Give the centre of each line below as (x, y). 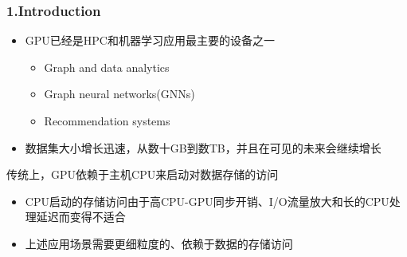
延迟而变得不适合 (81, 217)
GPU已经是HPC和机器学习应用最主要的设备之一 (150, 40)
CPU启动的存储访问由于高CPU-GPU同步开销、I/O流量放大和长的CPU (207, 201)
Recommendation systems (107, 121)
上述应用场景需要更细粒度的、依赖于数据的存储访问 (159, 243)
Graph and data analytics (107, 67)
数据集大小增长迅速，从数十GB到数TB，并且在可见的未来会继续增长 (203, 147)
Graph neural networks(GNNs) (119, 94)
